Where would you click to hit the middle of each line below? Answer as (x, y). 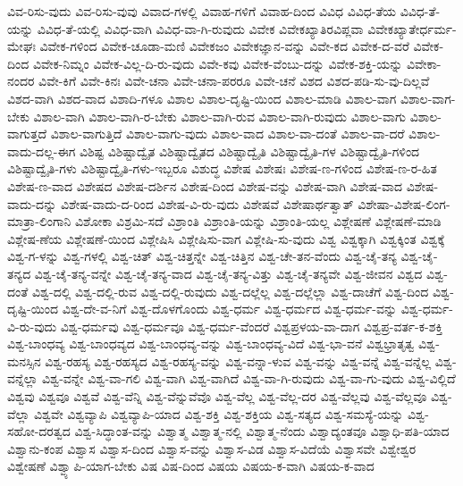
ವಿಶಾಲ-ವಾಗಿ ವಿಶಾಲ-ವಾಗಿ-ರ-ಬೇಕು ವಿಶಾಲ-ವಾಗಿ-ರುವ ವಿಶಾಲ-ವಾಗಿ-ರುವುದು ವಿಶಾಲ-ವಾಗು (219, 116)
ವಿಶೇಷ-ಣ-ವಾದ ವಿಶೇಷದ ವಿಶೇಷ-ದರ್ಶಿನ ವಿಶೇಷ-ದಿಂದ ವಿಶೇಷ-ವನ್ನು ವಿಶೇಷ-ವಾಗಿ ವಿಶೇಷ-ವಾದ (205, 185)
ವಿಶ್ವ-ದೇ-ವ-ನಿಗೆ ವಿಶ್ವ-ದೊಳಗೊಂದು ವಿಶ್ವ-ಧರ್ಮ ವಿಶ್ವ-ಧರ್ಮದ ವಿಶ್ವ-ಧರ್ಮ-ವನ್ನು (230, 309)
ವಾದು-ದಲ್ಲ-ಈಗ (42, 151)
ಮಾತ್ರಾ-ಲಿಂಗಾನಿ (39, 221)
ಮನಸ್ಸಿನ (24, 360)
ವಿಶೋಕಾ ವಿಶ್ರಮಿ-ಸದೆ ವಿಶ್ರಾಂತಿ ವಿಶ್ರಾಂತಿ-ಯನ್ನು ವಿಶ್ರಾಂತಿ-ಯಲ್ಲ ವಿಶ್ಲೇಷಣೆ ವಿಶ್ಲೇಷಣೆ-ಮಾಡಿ (258, 221)
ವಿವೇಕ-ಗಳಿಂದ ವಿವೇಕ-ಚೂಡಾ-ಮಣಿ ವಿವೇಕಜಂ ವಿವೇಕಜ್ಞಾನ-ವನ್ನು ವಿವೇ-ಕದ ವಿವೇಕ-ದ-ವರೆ (224, 46)
